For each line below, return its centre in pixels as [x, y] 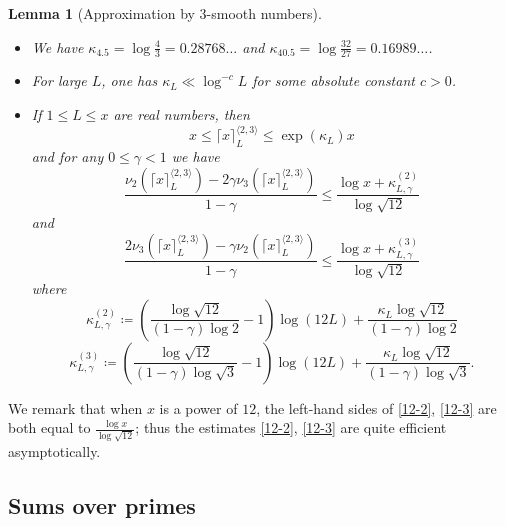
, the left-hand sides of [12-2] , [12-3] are [376, 407]
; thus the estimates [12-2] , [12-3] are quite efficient [291, 427]
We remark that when [75, 407]
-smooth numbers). [264, 13]
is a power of [198, 407]
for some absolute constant [333, 80]
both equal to [49, 427]
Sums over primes [102, 504]
